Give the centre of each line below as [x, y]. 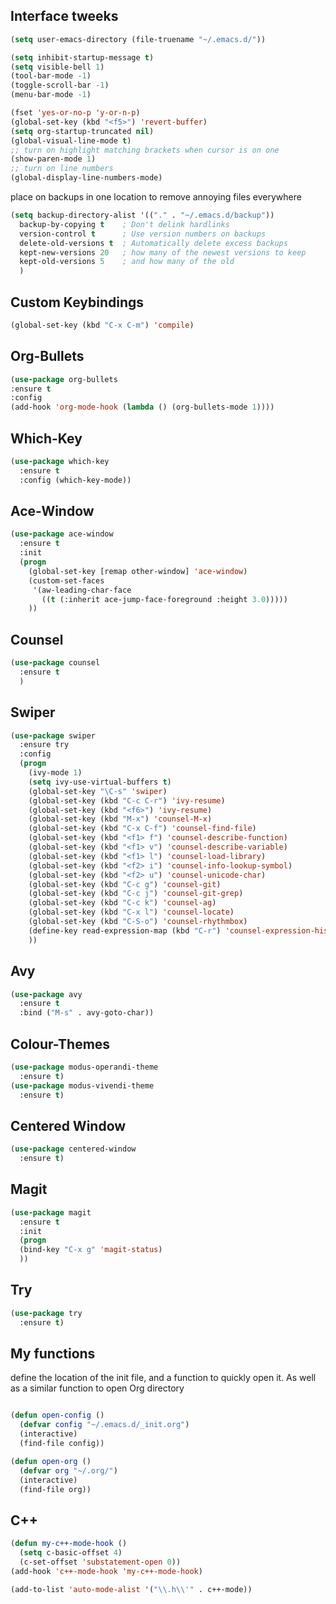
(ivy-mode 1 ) [55, 773]
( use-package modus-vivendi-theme [82, 1085]
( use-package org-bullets [64, 379]
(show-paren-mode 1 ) [53, 159]
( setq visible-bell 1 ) [57, 67]
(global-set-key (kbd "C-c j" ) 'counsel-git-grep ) [136, 894]
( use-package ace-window [62, 534]
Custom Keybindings [77, 302]
